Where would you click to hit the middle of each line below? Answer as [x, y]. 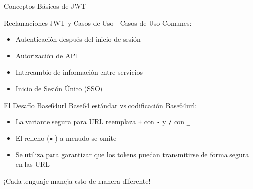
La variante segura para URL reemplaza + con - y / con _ [103, 121]
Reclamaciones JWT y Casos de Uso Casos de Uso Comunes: [98, 22]
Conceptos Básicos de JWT [45, 6]
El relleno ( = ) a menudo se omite [66, 138]
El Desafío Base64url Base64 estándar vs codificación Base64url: [101, 105]
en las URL [33, 164]
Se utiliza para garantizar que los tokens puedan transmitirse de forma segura [132, 154]
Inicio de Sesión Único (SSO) [59, 88]
